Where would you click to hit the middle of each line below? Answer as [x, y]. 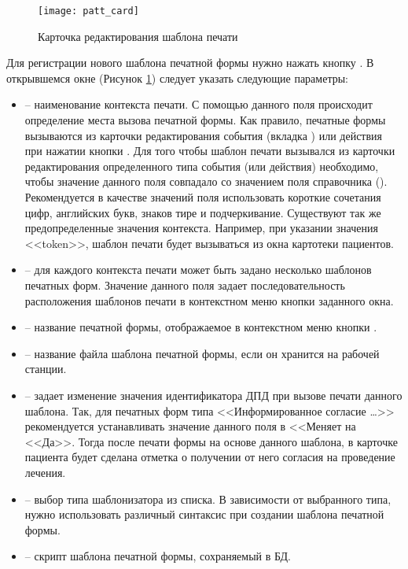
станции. [46, 369]
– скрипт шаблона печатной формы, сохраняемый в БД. [158, 556]
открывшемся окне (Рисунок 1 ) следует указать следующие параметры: [177, 78]
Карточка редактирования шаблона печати [138, 36]
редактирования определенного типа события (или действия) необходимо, [202, 166]
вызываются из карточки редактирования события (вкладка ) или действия [204, 135]
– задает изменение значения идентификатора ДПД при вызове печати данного [213, 395]
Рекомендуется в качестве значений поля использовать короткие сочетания [203, 197]
